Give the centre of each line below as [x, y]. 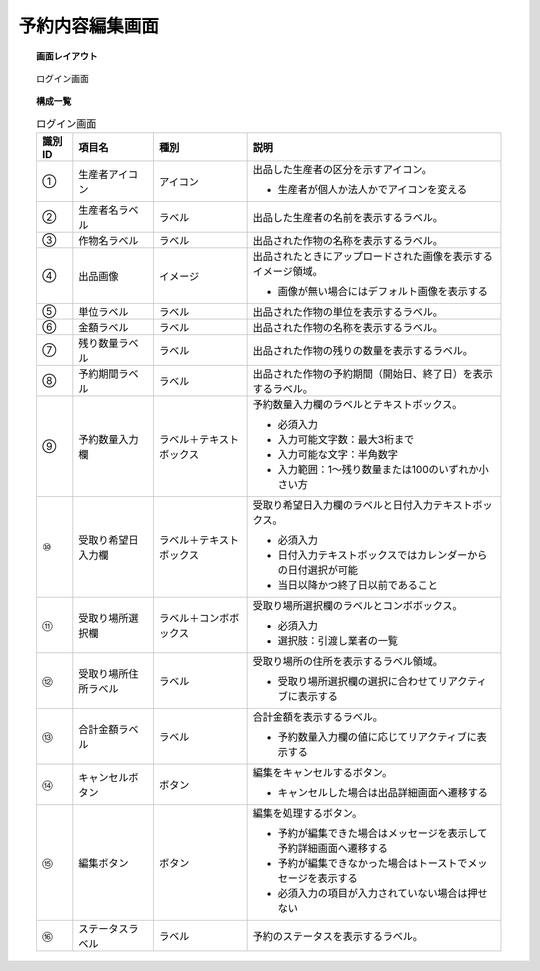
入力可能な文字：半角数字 [338, 455]
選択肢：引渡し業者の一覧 [338, 641]
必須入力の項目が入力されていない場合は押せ [383, 893]
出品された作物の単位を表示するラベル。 [348, 312]
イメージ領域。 [288, 272]
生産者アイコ [108, 175]
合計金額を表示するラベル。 [318, 717]
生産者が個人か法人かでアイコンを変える [372, 190]
